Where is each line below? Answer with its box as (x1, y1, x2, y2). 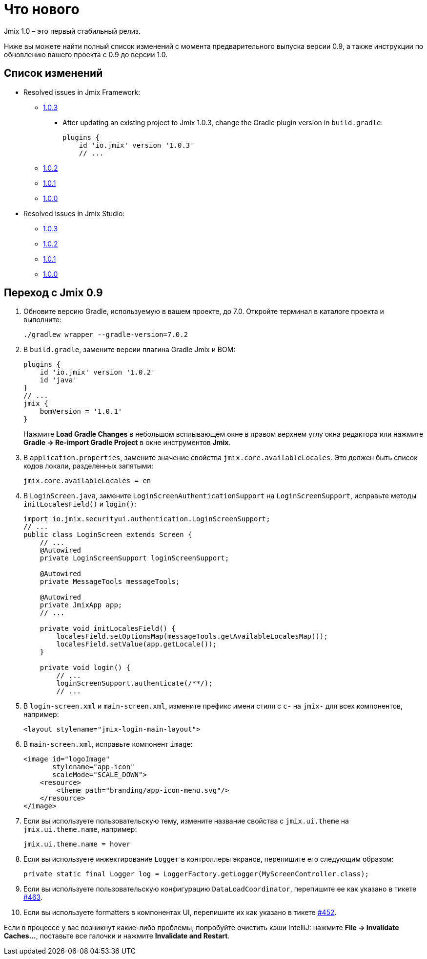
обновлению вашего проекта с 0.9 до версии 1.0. (4, 50, 168, 59)
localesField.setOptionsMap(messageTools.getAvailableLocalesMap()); (56, 632, 328, 641)
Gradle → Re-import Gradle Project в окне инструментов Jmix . (23, 438, 231, 447)
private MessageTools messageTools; (40, 578, 180, 586)
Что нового (4, 1, 80, 18)
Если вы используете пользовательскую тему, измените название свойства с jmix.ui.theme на (23, 817, 349, 825)
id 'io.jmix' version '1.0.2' (40, 368, 155, 377)
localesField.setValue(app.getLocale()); (56, 640, 217, 648)
